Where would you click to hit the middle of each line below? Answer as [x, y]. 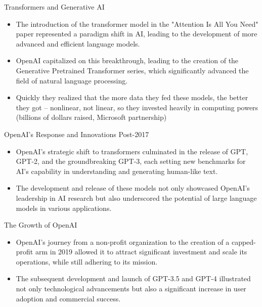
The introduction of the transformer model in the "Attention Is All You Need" [137, 24]
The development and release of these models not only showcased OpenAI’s [133, 188]
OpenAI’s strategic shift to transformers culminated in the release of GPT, [132, 151]
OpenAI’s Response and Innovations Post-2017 [77, 134]
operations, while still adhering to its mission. [87, 261]
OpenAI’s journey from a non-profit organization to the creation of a [123, 242]
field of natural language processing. [72, 80]
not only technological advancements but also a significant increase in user [131, 289]
